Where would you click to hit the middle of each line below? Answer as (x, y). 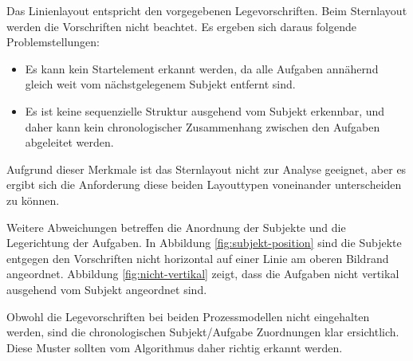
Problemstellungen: (53, 42)
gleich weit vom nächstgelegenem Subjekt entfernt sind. (160, 84)
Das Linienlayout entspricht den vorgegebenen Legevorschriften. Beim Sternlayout (207, 10)
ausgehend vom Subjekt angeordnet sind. (107, 289)
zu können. (33, 200)
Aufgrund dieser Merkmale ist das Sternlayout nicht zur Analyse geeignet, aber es (206, 169)
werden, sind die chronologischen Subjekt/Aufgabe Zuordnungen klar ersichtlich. (203, 332)
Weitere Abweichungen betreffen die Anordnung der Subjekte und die (176, 227)
